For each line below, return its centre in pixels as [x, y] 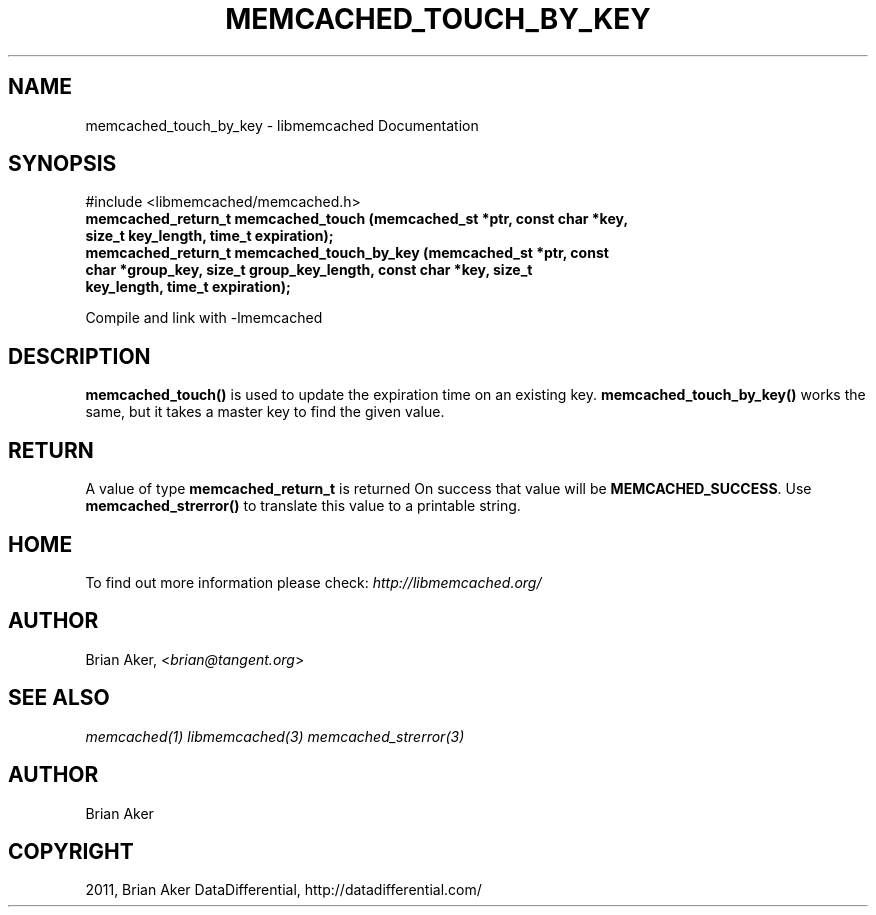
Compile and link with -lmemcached [204, 318]
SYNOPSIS [62, 164]
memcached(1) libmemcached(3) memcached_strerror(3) [275, 736]
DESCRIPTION [79, 356]
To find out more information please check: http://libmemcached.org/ [313, 582]
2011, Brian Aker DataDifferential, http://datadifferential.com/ [283, 890]
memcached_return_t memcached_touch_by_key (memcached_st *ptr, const [347, 253]
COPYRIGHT [71, 851]
